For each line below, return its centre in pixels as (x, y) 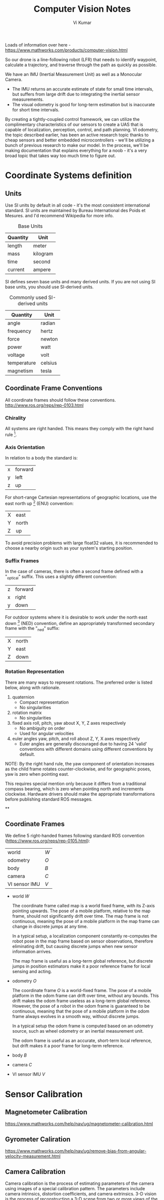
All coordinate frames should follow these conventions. (60, 400)
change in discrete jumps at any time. (50, 926)
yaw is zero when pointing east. (37, 774)
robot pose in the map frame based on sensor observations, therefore (82, 941)
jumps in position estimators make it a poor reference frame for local (81, 966)
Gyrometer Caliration (38, 1139)
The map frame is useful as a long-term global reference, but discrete (82, 961)
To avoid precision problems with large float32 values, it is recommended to (82, 543)
